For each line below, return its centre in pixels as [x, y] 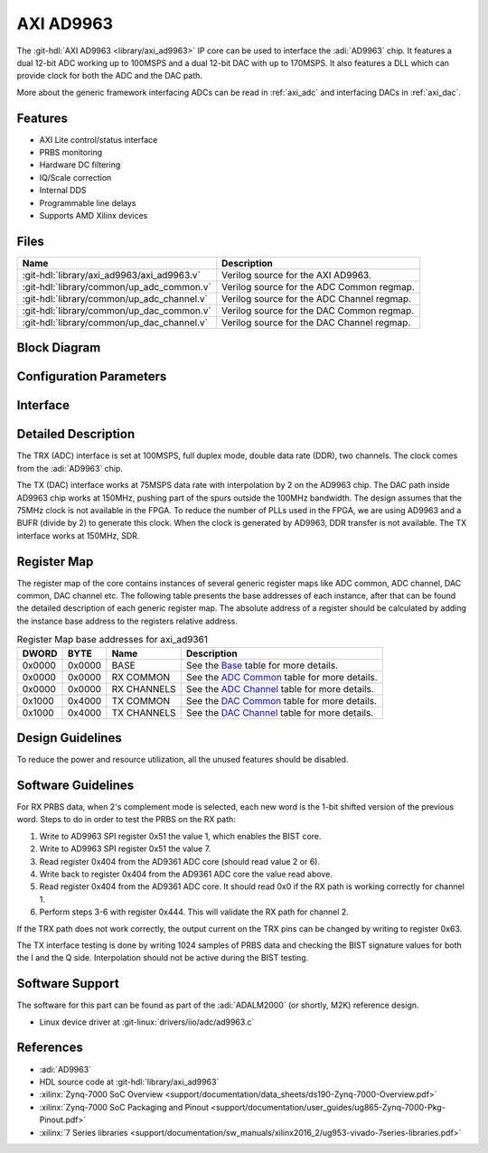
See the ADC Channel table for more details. [280, 689]
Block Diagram [59, 348]
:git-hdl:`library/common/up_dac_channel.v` [115, 323]
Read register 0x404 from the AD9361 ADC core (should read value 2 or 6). [180, 861]
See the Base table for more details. [262, 665]
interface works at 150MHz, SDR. [78, 535]
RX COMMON [141, 677]
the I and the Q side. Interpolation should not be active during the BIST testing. [163, 958]
